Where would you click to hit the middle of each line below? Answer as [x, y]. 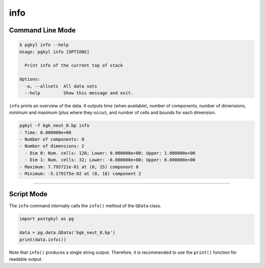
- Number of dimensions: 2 [52, 146]
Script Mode [28, 194]
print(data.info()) [43, 240]
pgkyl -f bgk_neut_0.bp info [54, 126]
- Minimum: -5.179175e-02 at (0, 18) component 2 [80, 174]
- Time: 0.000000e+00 [45, 132]
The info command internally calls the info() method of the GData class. [85, 206]
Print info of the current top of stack [74, 66]
